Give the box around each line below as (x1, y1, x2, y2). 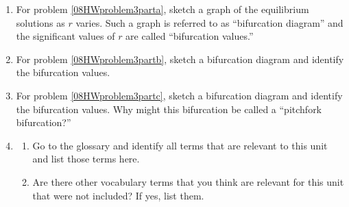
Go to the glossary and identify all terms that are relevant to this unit (32, 138, 328, 152)
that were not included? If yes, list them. (32, 188, 204, 202)
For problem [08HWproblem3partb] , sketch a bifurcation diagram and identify (16, 51, 344, 66)
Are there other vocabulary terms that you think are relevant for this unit (32, 174, 344, 188)
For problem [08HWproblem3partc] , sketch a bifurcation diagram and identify (16, 88, 343, 102)
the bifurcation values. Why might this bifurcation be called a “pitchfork (16, 101, 322, 116)
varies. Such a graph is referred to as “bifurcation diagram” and (75, 15, 344, 29)
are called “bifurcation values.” (125, 29, 254, 43)
